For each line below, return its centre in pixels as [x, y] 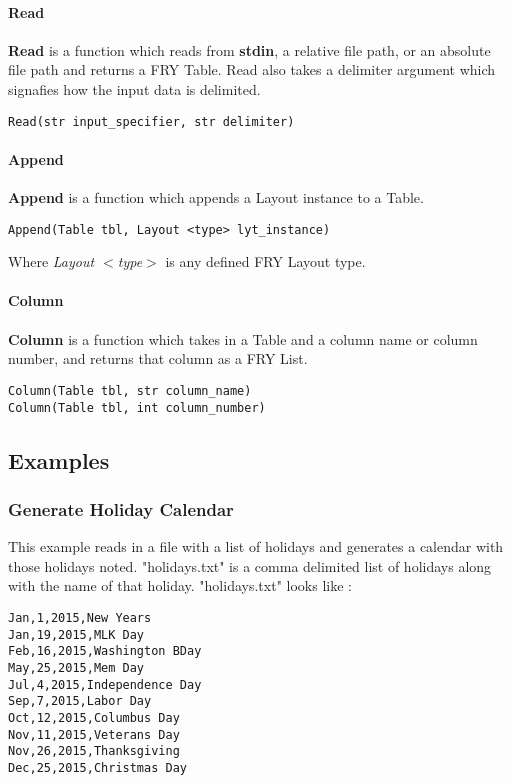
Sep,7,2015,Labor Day [80, 701]
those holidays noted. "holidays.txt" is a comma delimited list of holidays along [250, 565]
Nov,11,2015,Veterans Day [94, 734]
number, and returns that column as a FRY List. [158, 358]
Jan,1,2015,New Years [80, 617]
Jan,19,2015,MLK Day [76, 634]
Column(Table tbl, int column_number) [137, 407]
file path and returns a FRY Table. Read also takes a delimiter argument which [252, 69]
